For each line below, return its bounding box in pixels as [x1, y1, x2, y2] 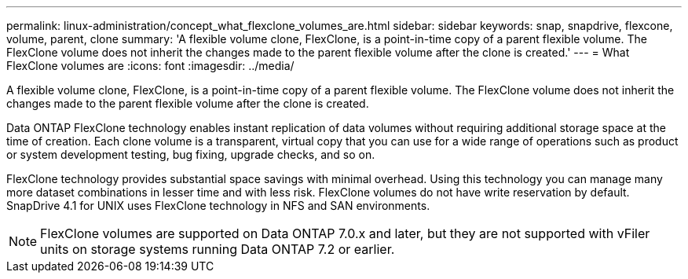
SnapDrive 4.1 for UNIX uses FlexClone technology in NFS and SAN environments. [6, 199, 430, 212]
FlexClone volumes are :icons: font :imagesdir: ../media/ [6, 59, 295, 72]
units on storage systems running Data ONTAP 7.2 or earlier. [40, 241, 395, 257]
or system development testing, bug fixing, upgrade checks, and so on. [6, 148, 375, 161]
